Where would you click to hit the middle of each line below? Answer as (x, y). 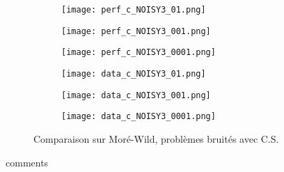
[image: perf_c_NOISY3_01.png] (134, 10)
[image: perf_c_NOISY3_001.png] (136, 31)
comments (27, 162)
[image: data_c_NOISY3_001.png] (136, 95)
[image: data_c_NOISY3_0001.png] (139, 117)
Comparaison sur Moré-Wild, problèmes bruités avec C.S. (156, 138)
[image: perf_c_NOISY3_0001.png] (139, 53)
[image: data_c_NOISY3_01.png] (134, 73)
